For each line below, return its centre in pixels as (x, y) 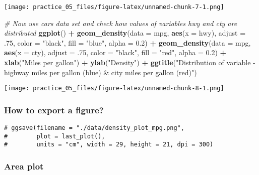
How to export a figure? (54, 110)
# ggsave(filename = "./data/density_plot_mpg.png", (94, 128)
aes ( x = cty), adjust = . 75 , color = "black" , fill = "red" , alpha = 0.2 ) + (115, 52)
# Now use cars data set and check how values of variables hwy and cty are (121, 23)
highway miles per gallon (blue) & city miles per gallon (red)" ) (101, 72)
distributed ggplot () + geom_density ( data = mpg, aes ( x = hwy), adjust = (125, 33)
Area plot (24, 166)
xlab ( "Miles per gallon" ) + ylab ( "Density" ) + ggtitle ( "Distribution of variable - (130, 62)
